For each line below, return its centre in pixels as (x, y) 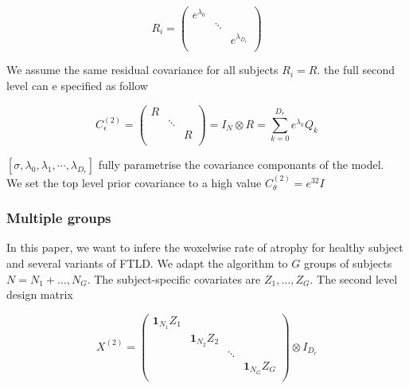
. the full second (356, 70)
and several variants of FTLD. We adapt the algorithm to (147, 263)
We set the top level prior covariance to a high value (134, 182)
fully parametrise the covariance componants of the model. (241, 164)
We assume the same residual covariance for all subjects (142, 70)
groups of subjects (348, 263)
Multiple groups (59, 218)
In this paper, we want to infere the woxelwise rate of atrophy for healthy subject (205, 247)
